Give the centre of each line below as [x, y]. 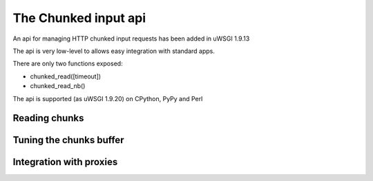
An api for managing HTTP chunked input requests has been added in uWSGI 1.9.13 [131, 39]
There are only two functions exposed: [68, 64]
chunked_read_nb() [58, 86]
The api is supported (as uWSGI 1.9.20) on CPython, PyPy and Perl [108, 98]
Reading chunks [48, 118]
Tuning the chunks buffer [68, 140]
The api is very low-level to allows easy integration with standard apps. [114, 51]
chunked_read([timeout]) [66, 76]
